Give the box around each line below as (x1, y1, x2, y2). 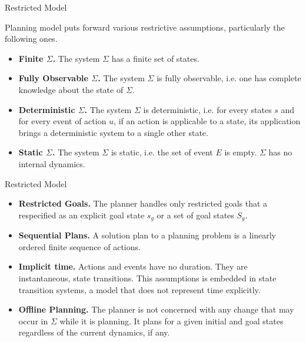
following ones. (5, 32, 58, 45)
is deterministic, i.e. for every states (143, 103, 272, 115)
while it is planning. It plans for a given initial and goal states (59, 314, 284, 327)
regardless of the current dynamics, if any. (18, 326, 170, 338)
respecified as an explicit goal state (18, 208, 145, 221)
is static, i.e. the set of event (111, 146, 213, 158)
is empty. (224, 146, 257, 158)
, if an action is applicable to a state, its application (114, 115, 301, 127)
